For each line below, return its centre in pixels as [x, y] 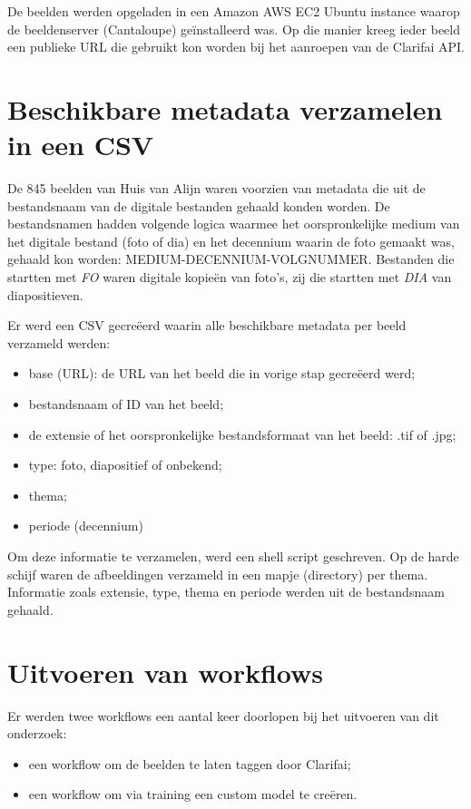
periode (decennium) [86, 526]
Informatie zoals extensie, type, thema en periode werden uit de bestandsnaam [226, 592]
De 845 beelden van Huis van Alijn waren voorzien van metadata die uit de [216, 188]
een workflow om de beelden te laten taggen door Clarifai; [190, 763]
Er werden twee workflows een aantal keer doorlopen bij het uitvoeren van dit [223, 715]
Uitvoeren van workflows [166, 672]
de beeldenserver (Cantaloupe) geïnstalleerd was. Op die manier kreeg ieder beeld [234, 29]
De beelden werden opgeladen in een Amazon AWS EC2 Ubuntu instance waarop [234, 11]
